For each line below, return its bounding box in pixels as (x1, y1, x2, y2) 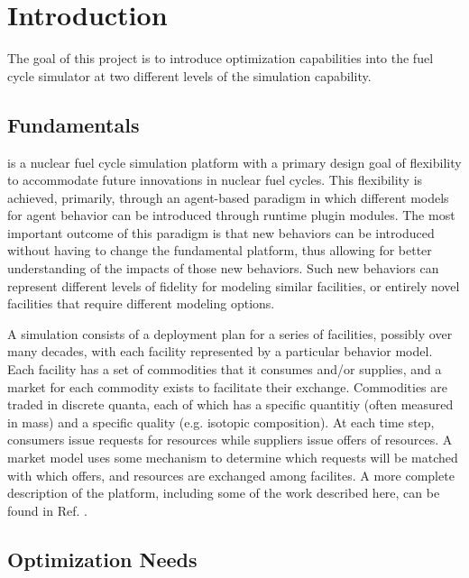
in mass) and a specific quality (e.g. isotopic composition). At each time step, (7, 412, 435, 431)
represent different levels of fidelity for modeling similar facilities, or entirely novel (7, 276, 460, 295)
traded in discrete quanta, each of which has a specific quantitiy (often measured (7, 395, 454, 414)
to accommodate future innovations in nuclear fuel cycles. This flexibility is (7, 170, 423, 189)
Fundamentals (7, 110, 140, 138)
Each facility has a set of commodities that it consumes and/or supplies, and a (7, 360, 442, 379)
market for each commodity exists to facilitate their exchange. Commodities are (7, 377, 447, 396)
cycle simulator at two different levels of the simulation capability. (7, 66, 372, 85)
